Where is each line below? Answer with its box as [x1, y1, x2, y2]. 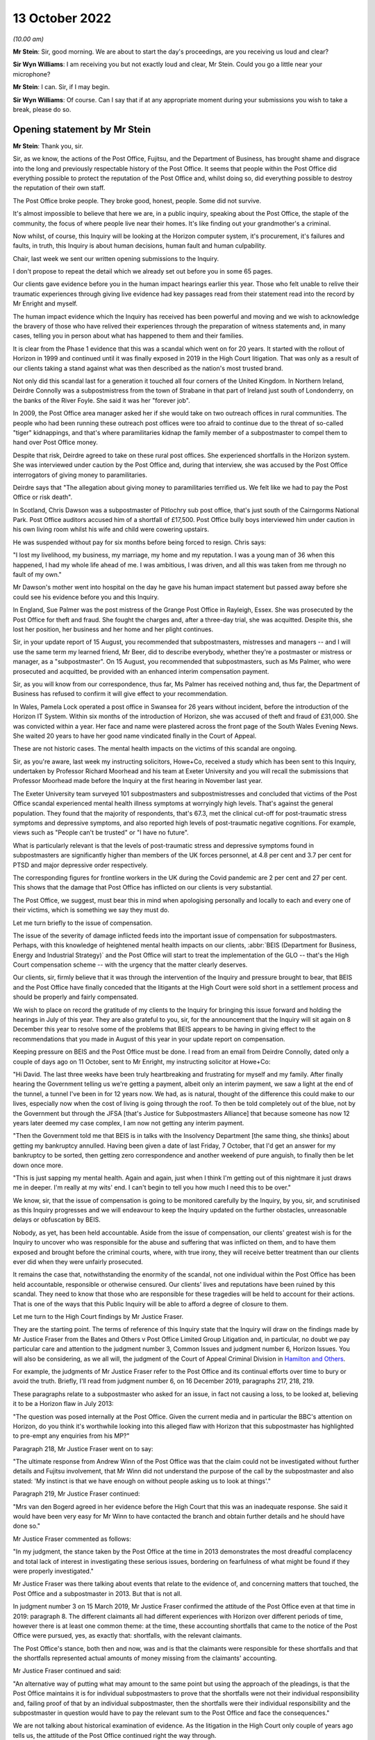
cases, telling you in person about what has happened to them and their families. [12, 331, 244, 340]
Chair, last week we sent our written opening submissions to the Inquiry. [12, 254, 219, 262]
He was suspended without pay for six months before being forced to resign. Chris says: [12, 538, 267, 546]
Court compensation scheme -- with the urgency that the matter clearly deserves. [12, 960, 248, 969]
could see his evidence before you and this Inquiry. [12, 592, 159, 601]
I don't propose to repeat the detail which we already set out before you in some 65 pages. [12, 267, 273, 276]
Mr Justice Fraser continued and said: [12, 1667, 122, 1675]
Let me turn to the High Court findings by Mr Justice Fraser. [12, 1312, 184, 1320]
